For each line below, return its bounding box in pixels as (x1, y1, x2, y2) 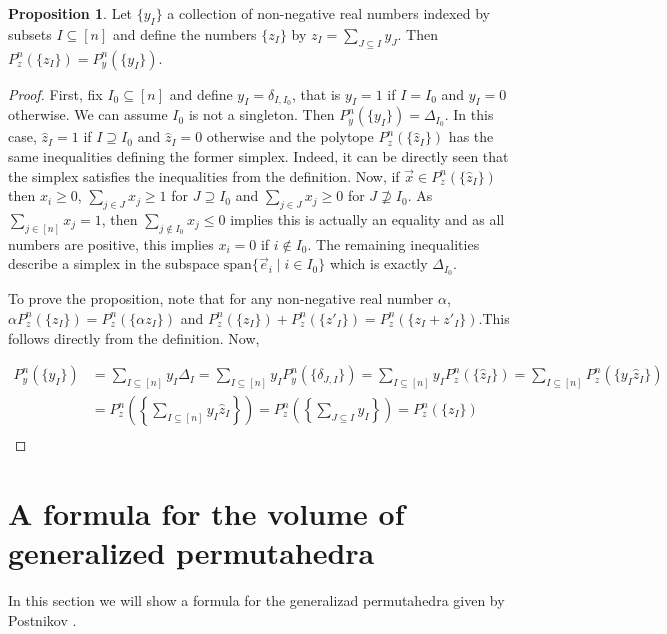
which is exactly (329, 253, 428, 274)
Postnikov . (8, 609, 77, 630)
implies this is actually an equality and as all (230, 209, 505, 230)
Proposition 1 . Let (8, 3, 133, 23)
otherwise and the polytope (206, 126, 374, 147)
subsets (8, 23, 52, 44)
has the (448, 126, 494, 147)
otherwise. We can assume (8, 104, 168, 125)
